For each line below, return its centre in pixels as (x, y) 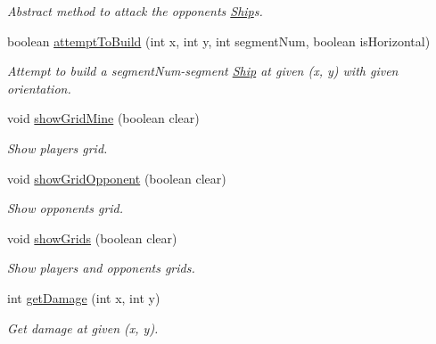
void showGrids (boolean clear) (92, 238)
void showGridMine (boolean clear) (103, 118)
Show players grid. (58, 147)
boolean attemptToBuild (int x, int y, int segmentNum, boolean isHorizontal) (219, 41)
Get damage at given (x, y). (83, 328)
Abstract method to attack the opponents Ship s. (135, 11)
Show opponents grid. (66, 208)
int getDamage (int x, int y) (84, 297)
